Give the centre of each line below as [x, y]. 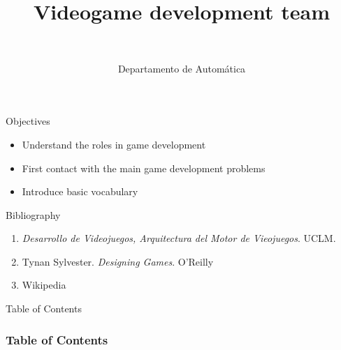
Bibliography [33, 214]
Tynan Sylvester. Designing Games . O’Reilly [118, 261]
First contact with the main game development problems [144, 168]
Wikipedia [44, 285]
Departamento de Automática [182, 68]
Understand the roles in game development [114, 144]
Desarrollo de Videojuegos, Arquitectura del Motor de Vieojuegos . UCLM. [179, 238]
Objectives [28, 121]
